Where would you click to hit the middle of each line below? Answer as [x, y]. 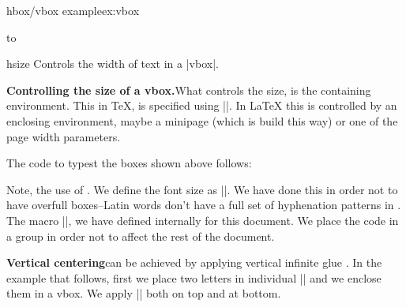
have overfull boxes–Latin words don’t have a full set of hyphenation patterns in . [204, 205]
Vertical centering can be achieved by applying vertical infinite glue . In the [194, 262]
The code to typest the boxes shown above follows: [129, 163]
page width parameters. [64, 136]
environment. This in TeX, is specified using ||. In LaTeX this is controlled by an [202, 105]
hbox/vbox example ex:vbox [73, 10]
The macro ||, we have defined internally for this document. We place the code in [203, 220]
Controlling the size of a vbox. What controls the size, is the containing [189, 90]
